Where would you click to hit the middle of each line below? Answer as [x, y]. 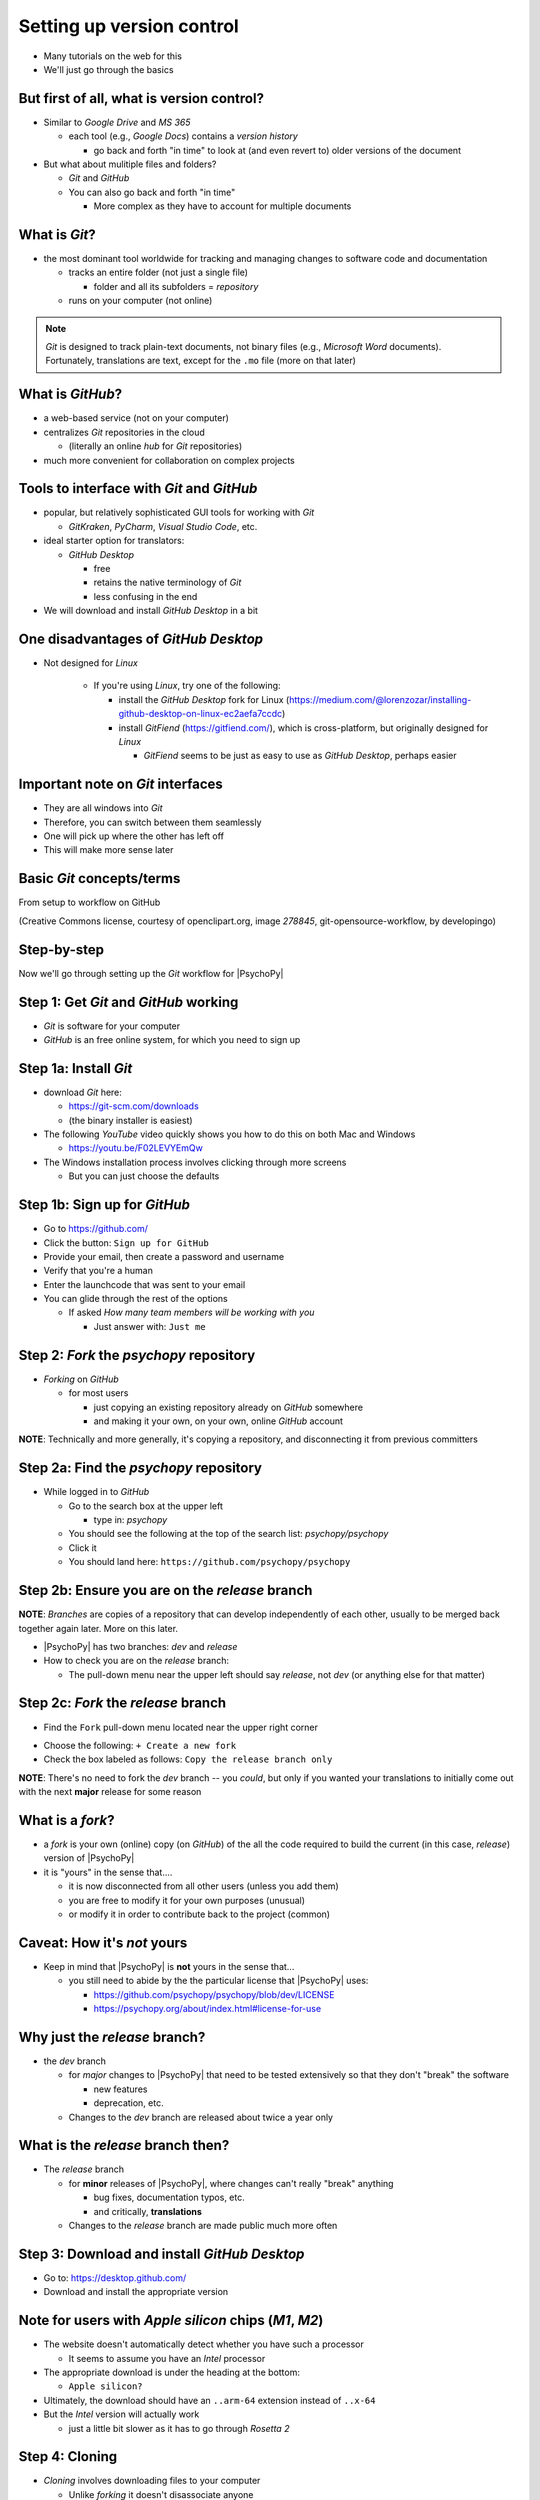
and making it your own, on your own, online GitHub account [218, 1421]
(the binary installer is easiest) [131, 1120]
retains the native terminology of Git [167, 582]
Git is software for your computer [112, 1026]
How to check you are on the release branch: [136, 1661]
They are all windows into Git [103, 808]
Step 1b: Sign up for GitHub [104, 1205]
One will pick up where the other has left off [134, 836]
